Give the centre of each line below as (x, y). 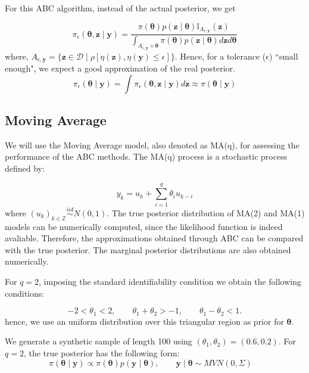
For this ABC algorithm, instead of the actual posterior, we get (120, 8)
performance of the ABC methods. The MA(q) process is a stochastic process (146, 156)
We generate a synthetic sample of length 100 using (99, 341)
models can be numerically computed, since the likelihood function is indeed (144, 226)
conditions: (25, 293)
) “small (283, 56)
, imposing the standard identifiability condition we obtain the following (170, 282)
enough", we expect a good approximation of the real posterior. (120, 68)
